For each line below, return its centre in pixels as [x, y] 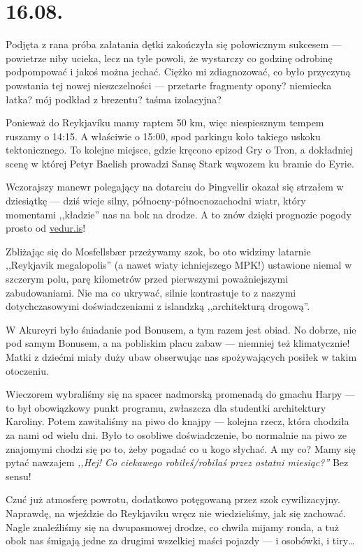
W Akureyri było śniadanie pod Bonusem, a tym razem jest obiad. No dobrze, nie [181, 329]
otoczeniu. [27, 370]
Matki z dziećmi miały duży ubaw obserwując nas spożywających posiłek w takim [181, 357]
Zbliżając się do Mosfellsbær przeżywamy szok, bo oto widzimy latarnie [158, 251]
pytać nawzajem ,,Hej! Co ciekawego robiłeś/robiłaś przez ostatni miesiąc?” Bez [177, 462]
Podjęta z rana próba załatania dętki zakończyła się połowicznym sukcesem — [174, 44]
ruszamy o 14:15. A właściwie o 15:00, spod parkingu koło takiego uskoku [163, 136]
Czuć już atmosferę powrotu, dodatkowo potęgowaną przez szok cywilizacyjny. [173, 499]
